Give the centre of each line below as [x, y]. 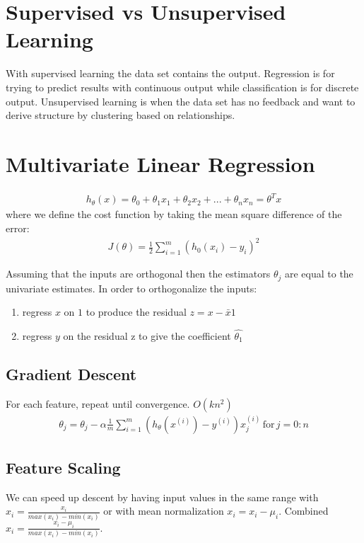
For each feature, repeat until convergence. [98, 403]
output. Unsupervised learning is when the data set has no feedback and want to [181, 101]
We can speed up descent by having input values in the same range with [162, 497]
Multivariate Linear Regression [160, 163]
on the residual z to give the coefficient [147, 335]
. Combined [304, 511]
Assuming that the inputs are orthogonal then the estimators [138, 274]
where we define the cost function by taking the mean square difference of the [174, 214]
